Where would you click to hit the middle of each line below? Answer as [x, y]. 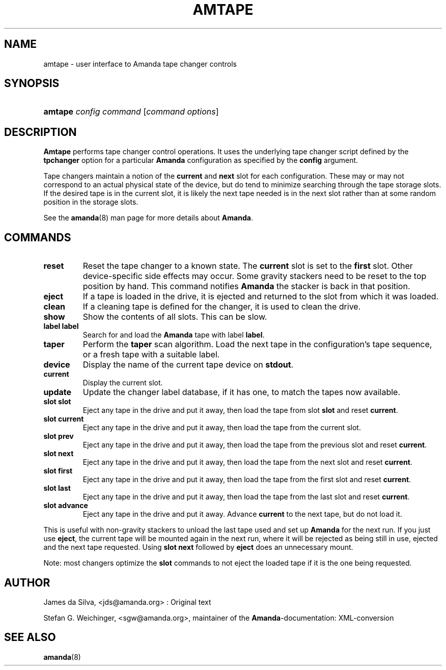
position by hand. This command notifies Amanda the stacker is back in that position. [246, 286]
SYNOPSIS [32, 83]
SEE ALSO [30, 637]
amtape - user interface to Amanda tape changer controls [140, 64]
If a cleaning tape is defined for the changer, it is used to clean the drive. [222, 307]
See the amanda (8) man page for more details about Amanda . [148, 218]
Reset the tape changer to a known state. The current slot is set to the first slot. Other [248, 266]
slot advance [66, 506]
